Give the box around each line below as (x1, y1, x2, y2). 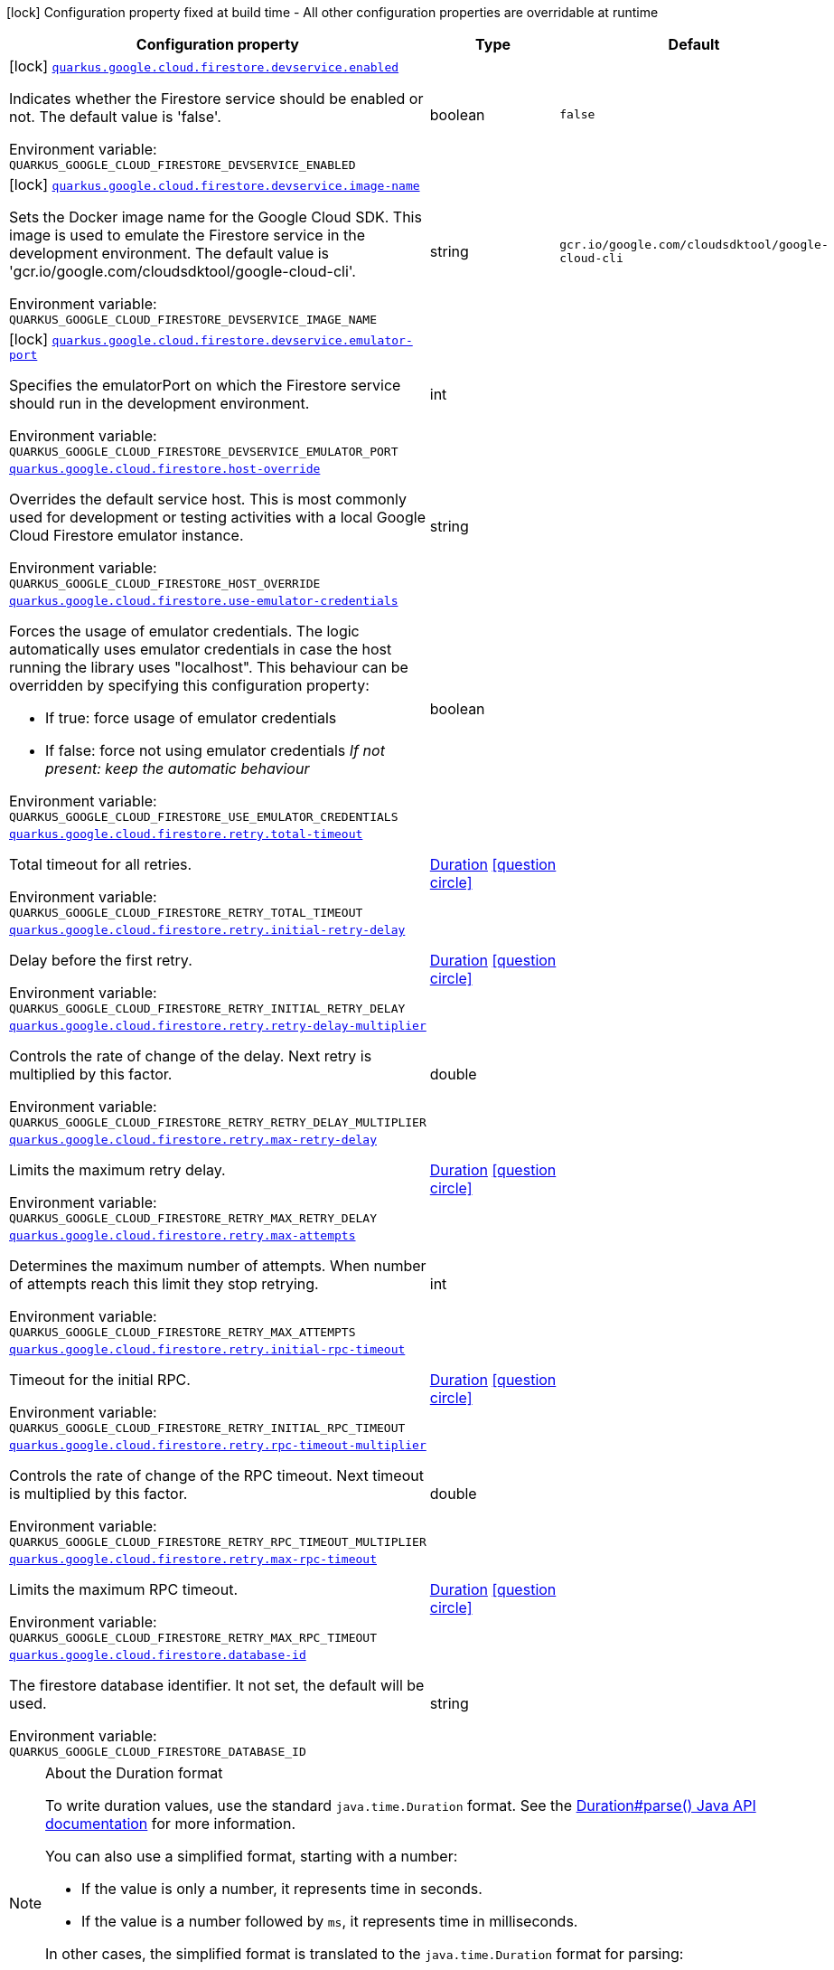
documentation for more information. (45, 1814, 295, 1833)
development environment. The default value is (9, 244, 330, 262)
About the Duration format (45, 1764, 223, 1782)
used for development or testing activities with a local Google (9, 508, 426, 526)
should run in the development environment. (9, 394, 310, 412)
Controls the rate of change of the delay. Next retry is (9, 1047, 372, 1065)
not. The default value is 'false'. (9, 108, 221, 126)
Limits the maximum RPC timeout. (9, 1580, 239, 1598)
